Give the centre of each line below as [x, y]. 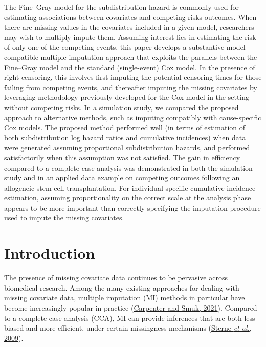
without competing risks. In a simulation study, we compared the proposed [121, 107]
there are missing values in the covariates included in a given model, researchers [129, 27]
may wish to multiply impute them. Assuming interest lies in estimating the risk [130, 37]
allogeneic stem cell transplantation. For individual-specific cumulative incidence [130, 187]
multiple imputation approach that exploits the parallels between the [149, 57]
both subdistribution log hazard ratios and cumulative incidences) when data [125, 137]
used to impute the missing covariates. [64, 218]
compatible [21, 57]
